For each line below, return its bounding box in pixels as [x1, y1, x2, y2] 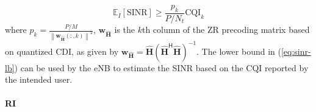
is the [114, 23, 135, 36]
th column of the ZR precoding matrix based [142, 23, 310, 36]
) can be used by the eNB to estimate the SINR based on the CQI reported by [14, 61, 309, 74]
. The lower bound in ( [196, 44, 281, 57]
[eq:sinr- [281, 44, 311, 57]
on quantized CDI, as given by [5, 44, 119, 57]
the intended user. [5, 73, 73, 86]
